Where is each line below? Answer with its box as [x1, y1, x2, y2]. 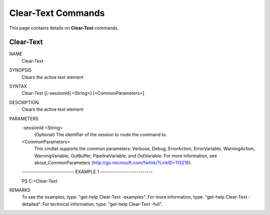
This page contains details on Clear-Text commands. [9, 25, 119, 31]
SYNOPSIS [9, 67, 32, 73]
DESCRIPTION [9, 99, 39, 105]
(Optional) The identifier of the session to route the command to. [34, 132, 167, 138]
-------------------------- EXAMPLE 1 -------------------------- [21, 169, 152, 175]
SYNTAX [9, 83, 27, 89]
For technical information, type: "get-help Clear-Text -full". [42, 201, 163, 207]
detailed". [21, 201, 42, 207]
